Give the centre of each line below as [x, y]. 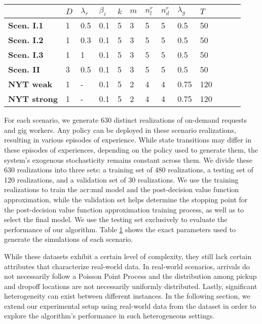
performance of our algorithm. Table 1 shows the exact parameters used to [120, 229]
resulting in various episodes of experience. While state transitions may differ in [128, 140]
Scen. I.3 [26, 55]
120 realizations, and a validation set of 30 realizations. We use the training [121, 179]
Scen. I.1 [26, 25]
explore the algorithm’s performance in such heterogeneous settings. [109, 316]
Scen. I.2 [26, 40]
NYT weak [30, 84]
